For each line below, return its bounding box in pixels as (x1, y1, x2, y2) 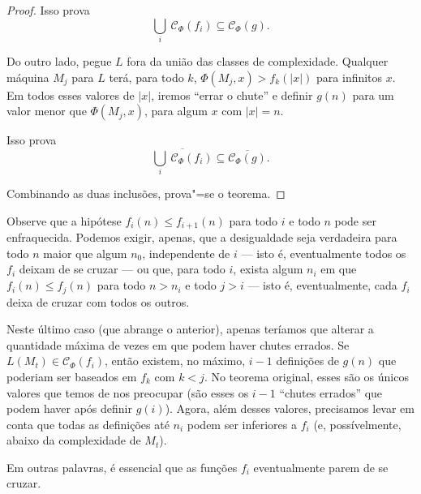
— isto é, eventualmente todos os (241, 244, 406, 261)
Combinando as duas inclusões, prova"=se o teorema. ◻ (6, 185, 286, 202)
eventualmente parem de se (253, 458, 389, 475)
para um (352, 86, 394, 103)
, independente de (142, 244, 230, 261)
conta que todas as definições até (6, 415, 170, 432)
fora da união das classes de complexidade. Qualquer (127, 52, 389, 69)
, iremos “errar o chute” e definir (151, 86, 313, 103)
